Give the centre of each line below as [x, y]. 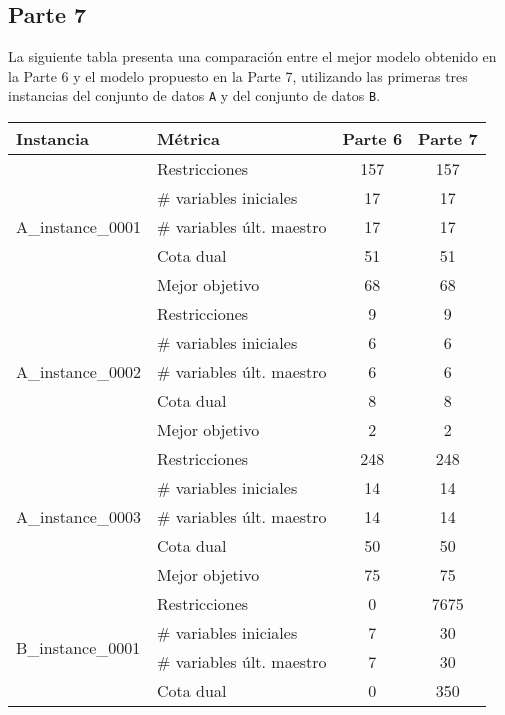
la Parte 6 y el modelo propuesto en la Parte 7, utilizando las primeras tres [238, 75]
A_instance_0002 [78, 372]
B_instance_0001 [78, 647]
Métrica [188, 139]
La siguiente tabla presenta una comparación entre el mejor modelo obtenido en [252, 56]
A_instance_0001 [78, 227]
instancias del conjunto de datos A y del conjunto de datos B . [194, 95]
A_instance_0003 [78, 517]
